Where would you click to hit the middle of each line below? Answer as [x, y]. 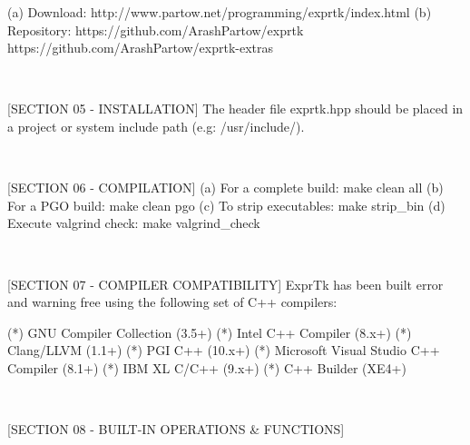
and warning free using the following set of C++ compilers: [172, 302]
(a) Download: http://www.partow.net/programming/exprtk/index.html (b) [220, 12]
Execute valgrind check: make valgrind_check [134, 223]
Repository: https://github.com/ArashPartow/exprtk [156, 30]
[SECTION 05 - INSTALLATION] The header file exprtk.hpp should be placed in [235, 109]
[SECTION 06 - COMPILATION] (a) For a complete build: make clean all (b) [225, 188]
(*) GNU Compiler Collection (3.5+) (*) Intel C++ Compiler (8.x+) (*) [210, 332]
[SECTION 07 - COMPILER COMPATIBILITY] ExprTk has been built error [225, 284]
